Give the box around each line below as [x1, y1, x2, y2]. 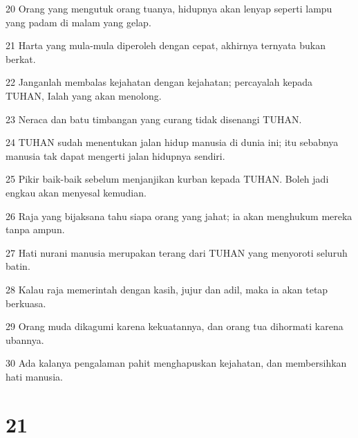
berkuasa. [6, 295, 46, 310]
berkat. [6, 51, 36, 66]
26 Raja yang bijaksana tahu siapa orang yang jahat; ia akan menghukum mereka [6, 208, 352, 223]
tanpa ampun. [6, 222, 65, 237]
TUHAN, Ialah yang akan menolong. [6, 88, 162, 102]
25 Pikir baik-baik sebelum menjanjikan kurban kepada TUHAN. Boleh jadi [6, 172, 329, 186]
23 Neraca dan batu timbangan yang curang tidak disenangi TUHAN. [6, 111, 302, 126]
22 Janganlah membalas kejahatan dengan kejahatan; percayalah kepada [6, 75, 313, 89]
